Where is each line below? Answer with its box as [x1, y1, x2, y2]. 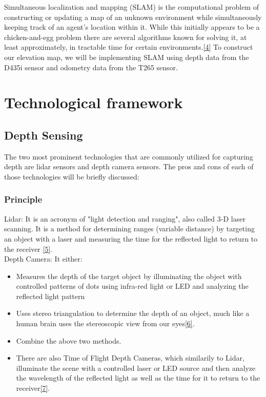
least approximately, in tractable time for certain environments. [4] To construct [4, 42, 253, 52]
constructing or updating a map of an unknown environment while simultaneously [4, 11, 262, 22]
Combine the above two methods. [16, 335, 121, 346]
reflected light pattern [16, 290, 85, 301]
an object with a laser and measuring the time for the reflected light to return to [4, 233, 258, 244]
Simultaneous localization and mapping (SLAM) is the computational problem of [4, 2, 259, 12]
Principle [4, 193, 43, 206]
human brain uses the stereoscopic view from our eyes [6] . [16, 318, 195, 329]
